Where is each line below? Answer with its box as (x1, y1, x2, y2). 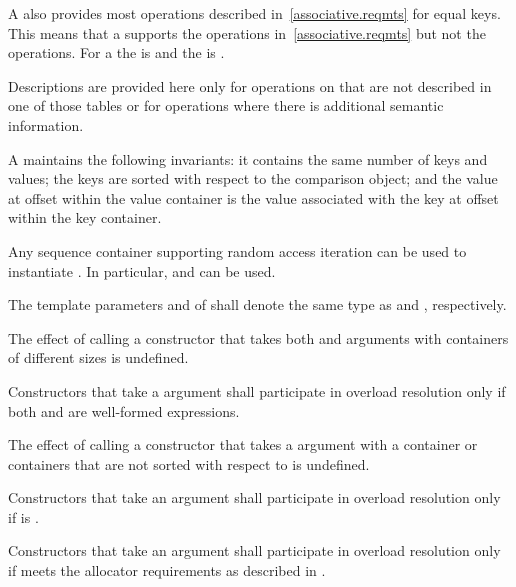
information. (8, 114, 84, 135)
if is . (8, 506, 39, 527)
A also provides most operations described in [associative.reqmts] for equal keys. (8, 3, 501, 23)
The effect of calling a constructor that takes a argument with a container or (8, 434, 478, 455)
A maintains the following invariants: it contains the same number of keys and (8, 148, 488, 169)
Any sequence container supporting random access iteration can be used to (8, 240, 467, 261)
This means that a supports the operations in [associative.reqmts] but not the (8, 22, 486, 43)
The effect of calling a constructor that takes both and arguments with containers (8, 327, 509, 348)
